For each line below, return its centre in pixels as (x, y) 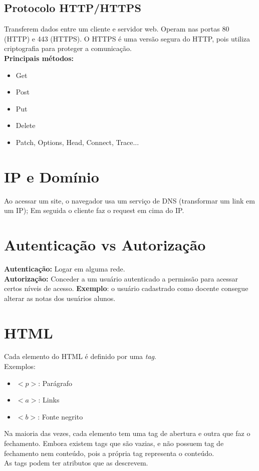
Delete (26, 125)
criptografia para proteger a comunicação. (68, 48)
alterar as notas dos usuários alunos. (60, 298)
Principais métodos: (39, 58)
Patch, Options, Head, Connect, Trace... (77, 142)
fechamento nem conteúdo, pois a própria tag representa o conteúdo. (109, 453)
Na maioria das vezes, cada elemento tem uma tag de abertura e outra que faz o (127, 433)
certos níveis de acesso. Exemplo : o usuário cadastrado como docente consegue (126, 288)
